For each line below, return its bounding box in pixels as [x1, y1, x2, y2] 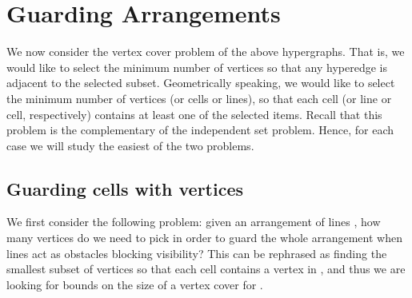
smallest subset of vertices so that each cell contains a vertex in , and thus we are [6, 260, 406, 277]
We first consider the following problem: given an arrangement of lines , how [6, 213, 381, 230]
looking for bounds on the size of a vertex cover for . [6, 276, 263, 292]
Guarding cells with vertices [6, 176, 244, 201]
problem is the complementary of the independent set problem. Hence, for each [6, 121, 394, 138]
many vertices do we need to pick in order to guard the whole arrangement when [6, 229, 402, 246]
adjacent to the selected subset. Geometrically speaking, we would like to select [6, 74, 395, 91]
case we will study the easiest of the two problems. [6, 137, 254, 153]
